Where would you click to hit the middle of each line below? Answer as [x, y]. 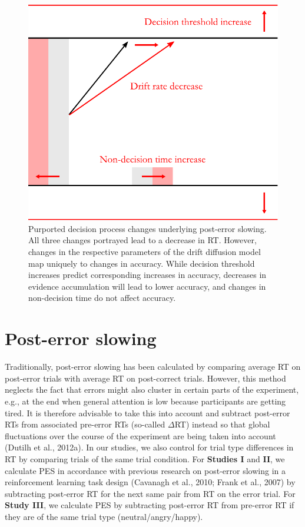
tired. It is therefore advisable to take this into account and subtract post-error [147, 412]
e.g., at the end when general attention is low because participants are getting [145, 401]
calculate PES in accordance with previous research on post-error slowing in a [145, 470]
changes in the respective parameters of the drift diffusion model [145, 252]
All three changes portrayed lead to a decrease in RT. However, [142, 240]
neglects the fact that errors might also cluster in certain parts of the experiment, [152, 390]
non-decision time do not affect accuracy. [102, 298]
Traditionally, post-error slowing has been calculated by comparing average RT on [153, 367]
